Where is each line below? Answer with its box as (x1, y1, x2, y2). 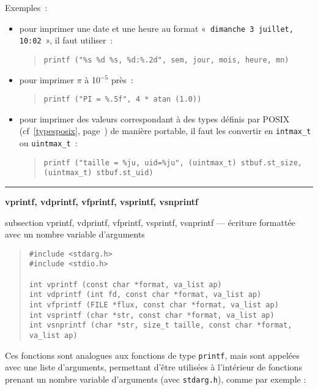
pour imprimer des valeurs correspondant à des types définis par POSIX (19, 112, 290, 125)
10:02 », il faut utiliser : (19, 34, 113, 47)
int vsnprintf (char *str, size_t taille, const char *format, (29, 321, 292, 330)
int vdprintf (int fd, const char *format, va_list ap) (29, 290, 262, 299)
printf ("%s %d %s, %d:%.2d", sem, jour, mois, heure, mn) (43, 55, 289, 64)
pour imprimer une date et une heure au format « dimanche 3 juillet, (19, 21, 294, 34)
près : (111, 73, 133, 86)
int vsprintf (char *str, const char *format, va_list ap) (29, 310, 275, 320)
